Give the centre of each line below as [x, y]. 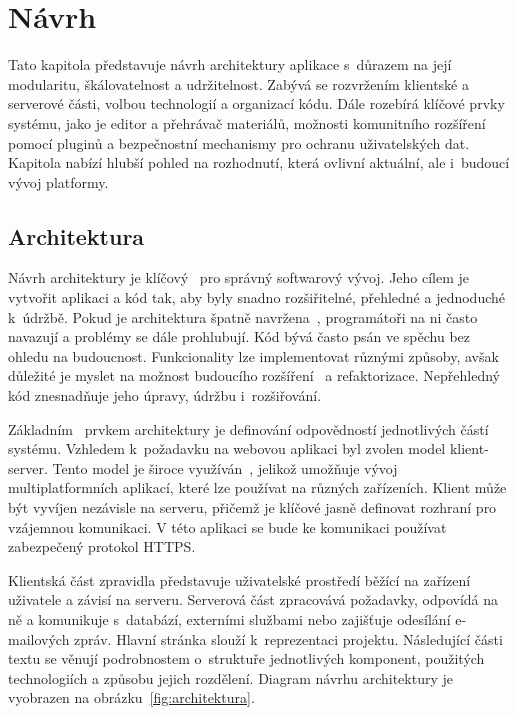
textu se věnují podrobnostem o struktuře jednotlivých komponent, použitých [246, 658]
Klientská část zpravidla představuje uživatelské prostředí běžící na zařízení [239, 579]
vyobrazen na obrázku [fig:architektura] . [131, 697]
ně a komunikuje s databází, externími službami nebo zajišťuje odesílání [229, 618]
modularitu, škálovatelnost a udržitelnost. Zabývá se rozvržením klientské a [238, 83]
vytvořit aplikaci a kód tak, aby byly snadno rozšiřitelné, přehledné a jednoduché [256, 297]
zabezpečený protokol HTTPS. [102, 546]
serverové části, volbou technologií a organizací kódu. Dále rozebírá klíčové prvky [256, 103]
